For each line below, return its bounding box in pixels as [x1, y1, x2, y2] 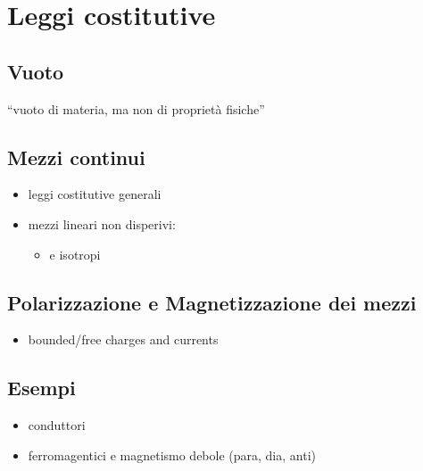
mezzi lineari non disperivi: [28, 214, 176, 233]
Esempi [7, 374, 76, 401]
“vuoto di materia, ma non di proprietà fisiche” [7, 99, 265, 118]
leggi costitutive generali [28, 185, 162, 203]
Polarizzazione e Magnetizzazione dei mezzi [7, 288, 417, 316]
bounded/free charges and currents [28, 330, 219, 349]
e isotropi [49, 244, 101, 263]
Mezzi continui [7, 143, 145, 170]
